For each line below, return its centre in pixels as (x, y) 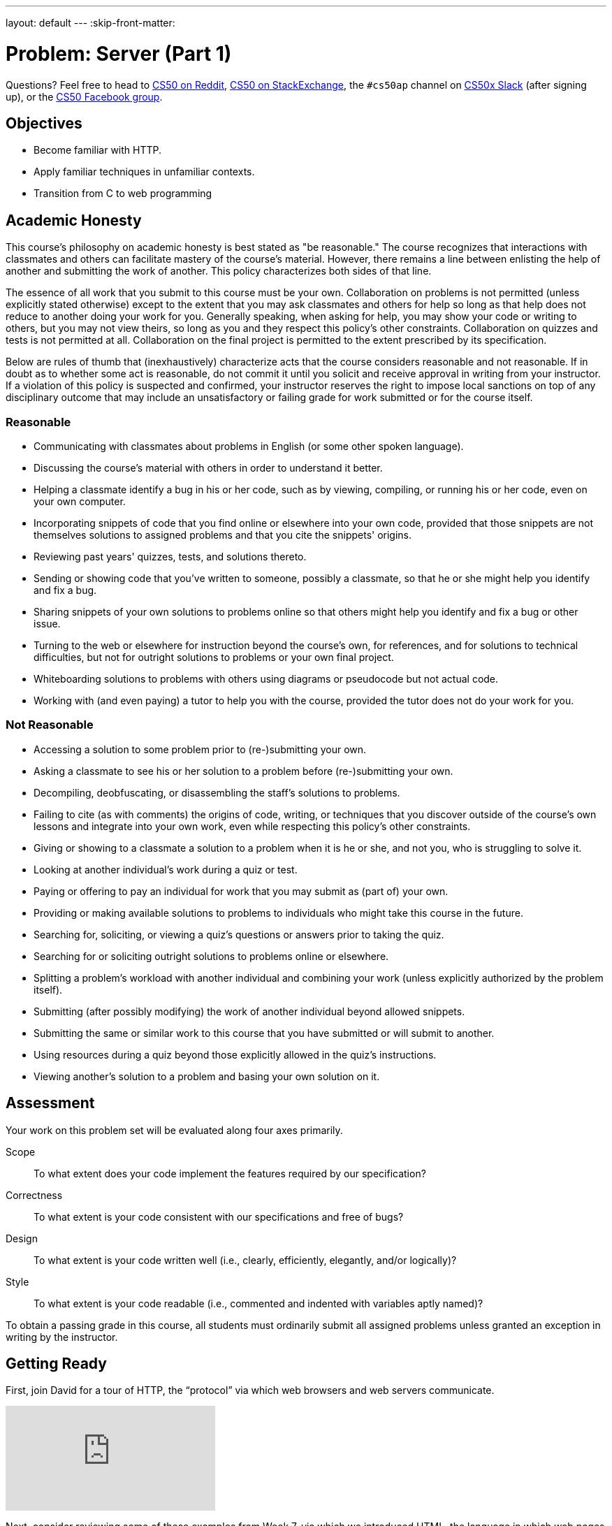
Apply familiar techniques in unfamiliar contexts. (144, 172)
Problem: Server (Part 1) (119, 53)
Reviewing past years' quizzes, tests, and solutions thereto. (170, 556)
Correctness (34, 1195)
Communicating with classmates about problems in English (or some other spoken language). (249, 446)
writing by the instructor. (62, 1337)
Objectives (44, 123)
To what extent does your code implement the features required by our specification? (230, 1173)
